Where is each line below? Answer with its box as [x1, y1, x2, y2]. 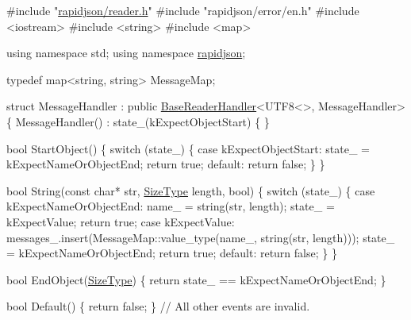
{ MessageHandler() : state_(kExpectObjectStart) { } [6, 113, 270, 129]
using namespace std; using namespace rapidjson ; [6, 44, 246, 61]
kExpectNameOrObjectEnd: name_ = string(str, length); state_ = [6, 198, 335, 214]
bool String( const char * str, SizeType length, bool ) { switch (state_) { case [6, 182, 375, 199]
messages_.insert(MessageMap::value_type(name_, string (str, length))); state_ [6, 229, 395, 245]
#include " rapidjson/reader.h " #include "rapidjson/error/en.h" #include [6, 2, 359, 18]
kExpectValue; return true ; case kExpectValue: [6, 213, 235, 229]
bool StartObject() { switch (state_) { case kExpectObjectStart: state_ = [6, 140, 370, 156]
